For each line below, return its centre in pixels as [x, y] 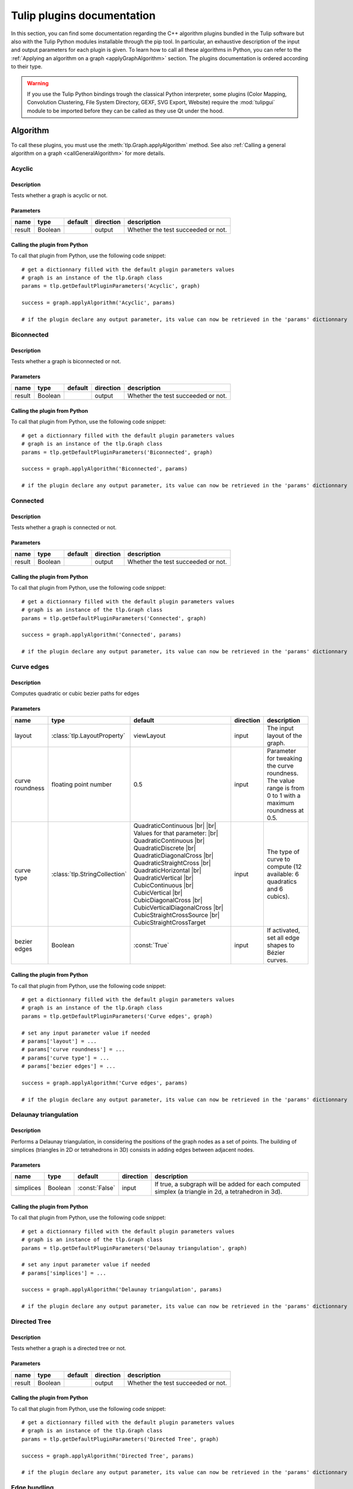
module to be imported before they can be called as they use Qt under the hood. [125, 111]
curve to [278, 859]
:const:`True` [151, 945]
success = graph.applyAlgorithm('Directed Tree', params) [108, 1456]
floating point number [82, 784]
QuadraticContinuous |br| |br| [175, 826]
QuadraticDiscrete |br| [165, 848]
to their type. [27, 67]
